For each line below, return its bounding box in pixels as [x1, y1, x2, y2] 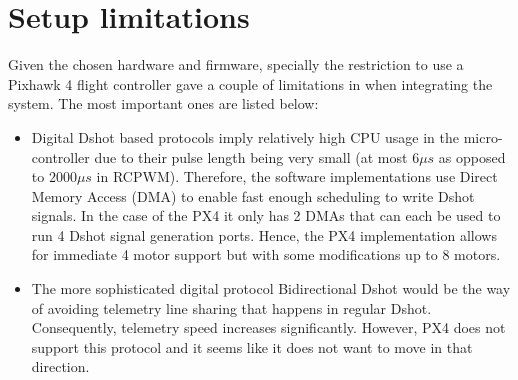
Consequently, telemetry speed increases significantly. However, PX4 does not [31, 317, 506, 338]
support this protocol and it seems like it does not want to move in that [31, 336, 473, 357]
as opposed [438, 146, 506, 167]
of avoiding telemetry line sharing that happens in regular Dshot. [31, 297, 432, 318]
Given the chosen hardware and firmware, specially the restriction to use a [8, 54, 464, 75]
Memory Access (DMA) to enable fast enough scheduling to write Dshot [31, 185, 475, 206]
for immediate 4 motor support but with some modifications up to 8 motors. [31, 244, 501, 265]
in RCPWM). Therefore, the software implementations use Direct [96, 166, 498, 187]
